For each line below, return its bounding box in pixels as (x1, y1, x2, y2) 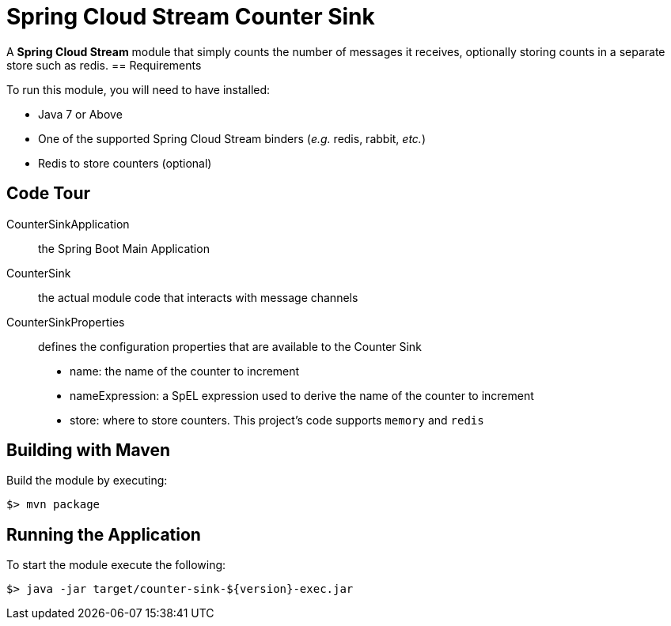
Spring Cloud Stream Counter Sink (6, 3, 375, 30)
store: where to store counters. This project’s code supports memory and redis (70, 413, 484, 427)
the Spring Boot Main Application (38, 241, 210, 255)
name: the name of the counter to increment (70, 364, 300, 378)
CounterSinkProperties (6, 315, 125, 329)
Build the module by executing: (6, 473, 168, 488)
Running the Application (6, 524, 201, 545)
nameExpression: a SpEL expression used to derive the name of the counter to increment (70, 388, 534, 402)
